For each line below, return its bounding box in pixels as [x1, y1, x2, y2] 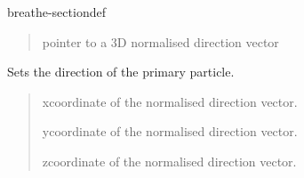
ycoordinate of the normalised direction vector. [42, 122, 298, 141]
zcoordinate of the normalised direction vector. [42, 151, 297, 170]
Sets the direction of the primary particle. [7, 62, 235, 81]
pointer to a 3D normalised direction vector [42, 32, 279, 51]
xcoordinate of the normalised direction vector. [42, 92, 298, 110]
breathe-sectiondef [7, 3, 106, 20]
